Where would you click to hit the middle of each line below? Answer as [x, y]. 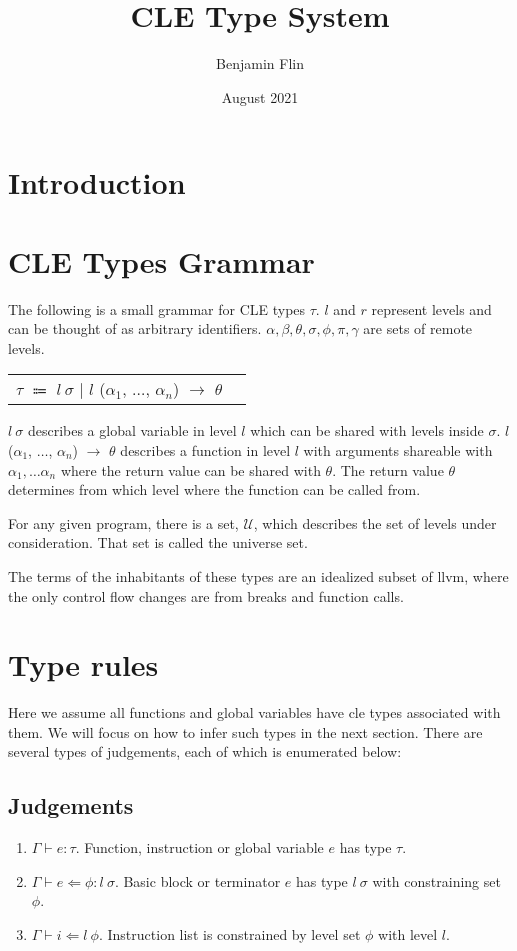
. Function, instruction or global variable [199, 847]
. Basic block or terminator [197, 880]
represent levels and [431, 308]
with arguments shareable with [398, 450]
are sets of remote [418, 328]
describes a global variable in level [132, 430]
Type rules [83, 664]
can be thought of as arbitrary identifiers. [135, 328]
